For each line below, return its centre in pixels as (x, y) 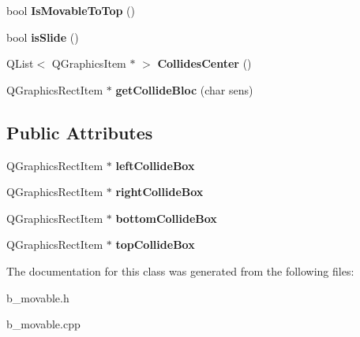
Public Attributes (80, 132)
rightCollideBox (159, 192)
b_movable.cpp (43, 324)
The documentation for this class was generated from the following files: (180, 270)
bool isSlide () (43, 37)
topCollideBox (155, 244)
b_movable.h (38, 297)
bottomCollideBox (166, 218)
